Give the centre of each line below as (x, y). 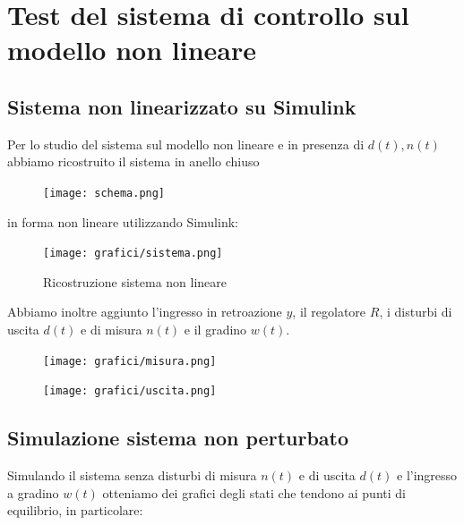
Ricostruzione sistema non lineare (135, 281)
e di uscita (327, 475)
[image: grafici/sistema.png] (133, 254)
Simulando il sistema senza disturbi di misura (132, 475)
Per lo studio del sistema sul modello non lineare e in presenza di (186, 144)
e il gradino (215, 330)
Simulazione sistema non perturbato (178, 438)
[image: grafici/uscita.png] (130, 391)
